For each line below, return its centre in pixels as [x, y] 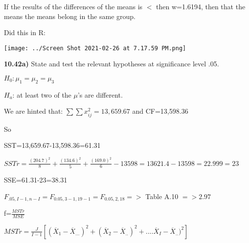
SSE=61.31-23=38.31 [36, 179]
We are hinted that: [34, 111]
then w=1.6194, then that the [201, 6]
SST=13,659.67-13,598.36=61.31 [52, 145]
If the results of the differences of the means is [73, 6]
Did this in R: [25, 32]
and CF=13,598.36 [160, 111]
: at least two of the [42, 94]
